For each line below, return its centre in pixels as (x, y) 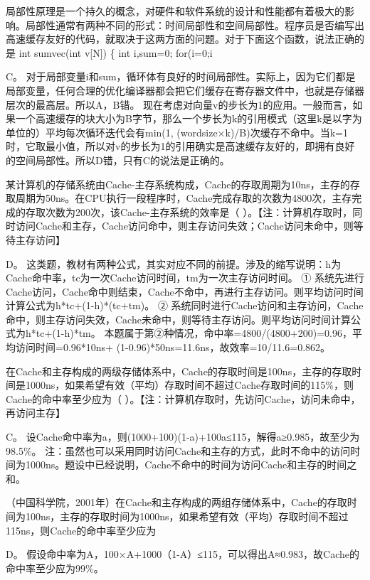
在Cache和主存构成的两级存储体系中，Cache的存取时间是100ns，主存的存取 (179, 371)
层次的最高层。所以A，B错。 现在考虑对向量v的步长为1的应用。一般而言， (179, 104)
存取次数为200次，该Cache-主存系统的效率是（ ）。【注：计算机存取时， (189, 211)
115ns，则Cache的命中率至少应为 (81, 530)
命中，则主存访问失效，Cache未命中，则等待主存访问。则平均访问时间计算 (178, 319)
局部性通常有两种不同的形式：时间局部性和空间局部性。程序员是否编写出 (195, 25)
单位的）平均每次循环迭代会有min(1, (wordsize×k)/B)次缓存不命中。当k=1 (177, 132)
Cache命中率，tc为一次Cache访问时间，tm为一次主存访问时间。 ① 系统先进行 (185, 278)
